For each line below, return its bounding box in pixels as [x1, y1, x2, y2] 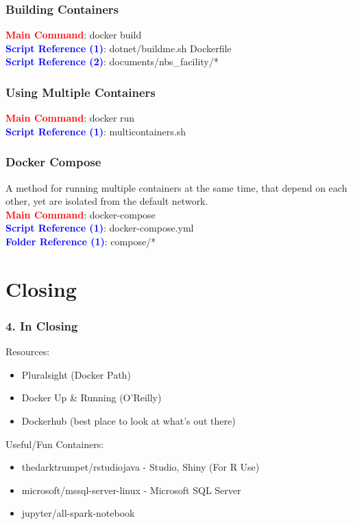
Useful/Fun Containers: [5, 436, 104, 451]
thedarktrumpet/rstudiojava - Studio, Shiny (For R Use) [21, 460, 260, 474]
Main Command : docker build [5, 27, 142, 42]
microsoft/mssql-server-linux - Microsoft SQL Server [21, 482, 241, 497]
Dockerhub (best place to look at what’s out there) [21, 413, 236, 427]
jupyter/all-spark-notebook [21, 506, 135, 520]
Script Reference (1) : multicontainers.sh [5, 124, 186, 138]
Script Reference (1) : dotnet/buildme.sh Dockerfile [5, 41, 232, 55]
